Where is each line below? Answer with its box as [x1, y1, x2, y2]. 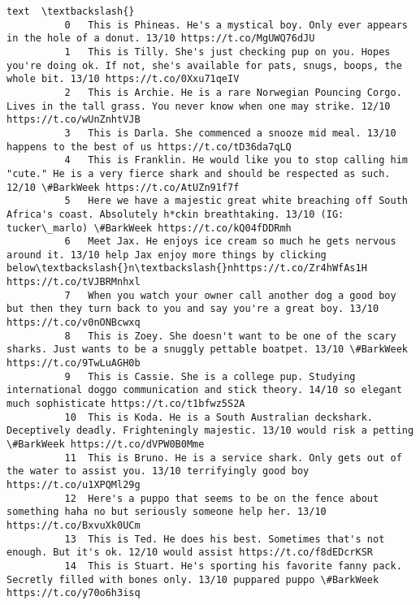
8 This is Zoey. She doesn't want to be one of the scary [64, 330, 396, 342]
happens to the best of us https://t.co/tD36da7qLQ [6, 140, 292, 153]
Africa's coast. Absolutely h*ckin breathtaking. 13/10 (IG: [6, 208, 344, 220]
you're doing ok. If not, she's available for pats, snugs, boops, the [6, 59, 402, 71]
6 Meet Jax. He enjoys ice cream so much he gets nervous [64, 236, 396, 248]
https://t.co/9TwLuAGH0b [6, 357, 141, 369]
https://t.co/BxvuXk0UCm [6, 519, 141, 531]
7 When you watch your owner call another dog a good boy [64, 289, 396, 301]
